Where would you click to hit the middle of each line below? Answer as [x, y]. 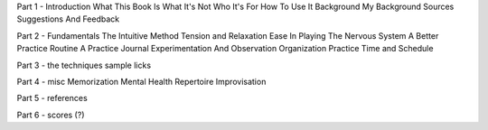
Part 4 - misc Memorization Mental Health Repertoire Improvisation [141, 81]
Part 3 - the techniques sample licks [84, 65]
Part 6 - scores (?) [51, 115]
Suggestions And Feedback [68, 19]
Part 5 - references [52, 98]
